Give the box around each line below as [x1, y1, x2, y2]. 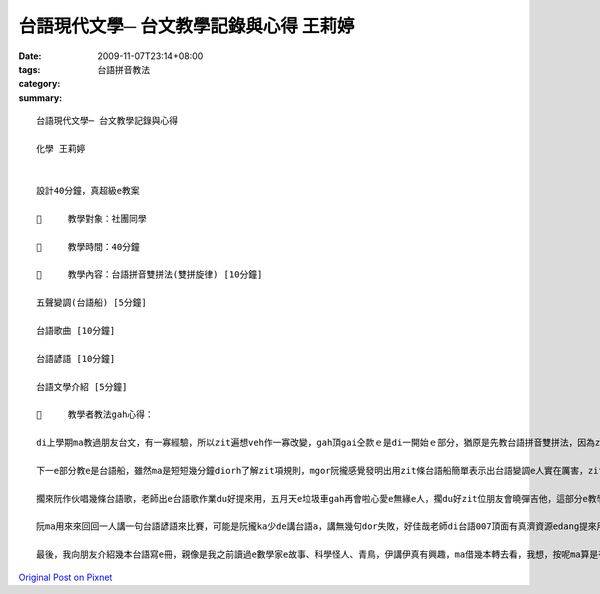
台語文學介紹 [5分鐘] [36, 381, 128, 392]
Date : [18, 50, 42, 62]
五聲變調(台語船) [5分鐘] [36, 297, 147, 309]
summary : [18, 91, 63, 104]
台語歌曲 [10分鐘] [36, 325, 116, 336]
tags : [18, 63, 41, 75]
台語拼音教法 [97, 63, 150, 75]
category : [18, 78, 61, 90]
